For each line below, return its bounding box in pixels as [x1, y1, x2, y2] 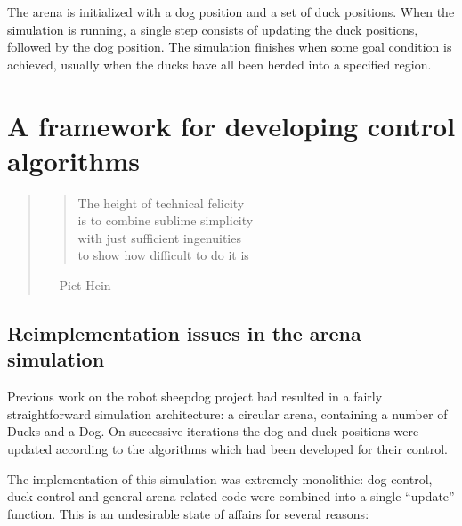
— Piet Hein [42, 276, 111, 295]
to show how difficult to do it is [77, 246, 249, 264]
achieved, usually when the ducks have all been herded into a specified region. [7, 54, 432, 73]
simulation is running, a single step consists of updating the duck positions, [7, 20, 418, 38]
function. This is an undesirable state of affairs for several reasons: [7, 504, 369, 522]
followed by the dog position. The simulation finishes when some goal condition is [7, 37, 452, 56]
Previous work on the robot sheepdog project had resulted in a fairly [7, 387, 383, 406]
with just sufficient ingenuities [77, 228, 241, 247]
